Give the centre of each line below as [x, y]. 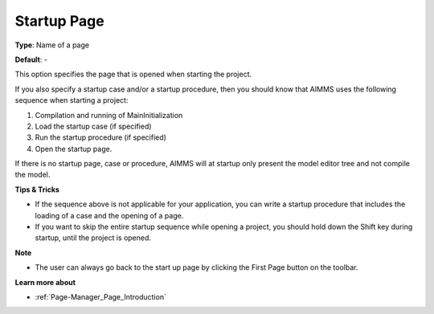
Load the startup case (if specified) [93, 126]
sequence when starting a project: [72, 100]
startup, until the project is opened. [93, 238]
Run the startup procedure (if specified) [100, 137]
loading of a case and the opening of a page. [109, 215]
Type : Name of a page [52, 45]
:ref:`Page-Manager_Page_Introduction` [100, 296]
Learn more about [45, 282]
